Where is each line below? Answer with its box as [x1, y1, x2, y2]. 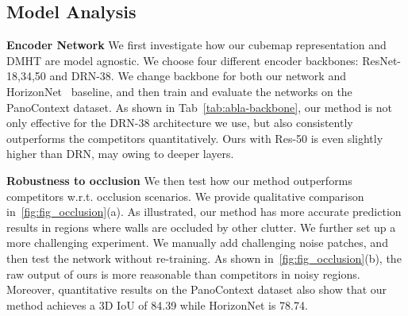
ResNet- [362, 52, 402, 68]
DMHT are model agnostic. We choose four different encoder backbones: [6, 52, 359, 68]
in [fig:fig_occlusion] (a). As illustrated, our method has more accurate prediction [6, 203, 402, 220]
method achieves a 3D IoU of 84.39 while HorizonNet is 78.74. [6, 296, 308, 313]
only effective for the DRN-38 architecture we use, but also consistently [6, 114, 353, 131]
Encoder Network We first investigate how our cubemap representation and [6, 37, 387, 53]
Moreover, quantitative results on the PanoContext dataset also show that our [6, 281, 387, 298]
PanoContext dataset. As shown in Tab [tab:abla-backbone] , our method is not [6, 98, 392, 115]
